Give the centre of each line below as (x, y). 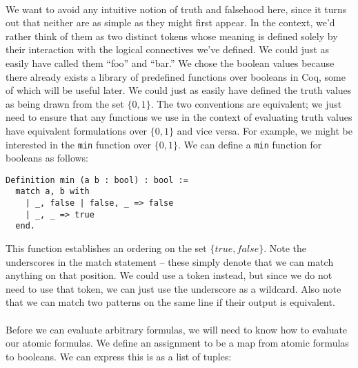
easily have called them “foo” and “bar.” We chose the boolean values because (170, 62)
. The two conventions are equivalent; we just (246, 103)
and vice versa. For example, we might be (265, 130)
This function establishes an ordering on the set (106, 248)
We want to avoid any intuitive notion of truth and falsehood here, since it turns (176, 9)
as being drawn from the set (65, 103)
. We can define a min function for (250, 144)
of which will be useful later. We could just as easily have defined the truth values (179, 90)
